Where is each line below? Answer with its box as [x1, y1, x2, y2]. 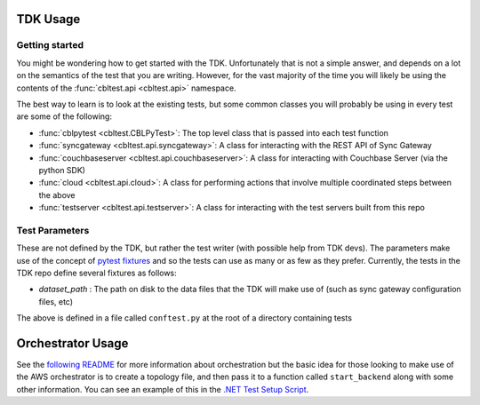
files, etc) [38, 296, 74, 306]
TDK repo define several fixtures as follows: [16, 267, 177, 278]
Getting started [16, 39, 84, 52]
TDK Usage [16, 12, 81, 27]
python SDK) [38, 164, 86, 175]
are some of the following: [16, 111, 113, 122]
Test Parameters [16, 224, 90, 236]
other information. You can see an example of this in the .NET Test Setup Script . [16, 384, 309, 394]
